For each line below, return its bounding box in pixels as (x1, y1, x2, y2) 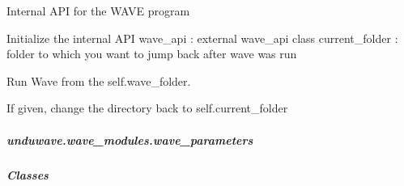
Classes (6, 166, 49, 183)
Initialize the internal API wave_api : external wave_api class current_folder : (6, 29, 398, 46)
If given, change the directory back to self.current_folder (6, 99, 288, 116)
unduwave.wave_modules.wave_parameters (6, 131, 253, 148)
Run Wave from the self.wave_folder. (6, 72, 191, 89)
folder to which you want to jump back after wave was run (6, 45, 297, 62)
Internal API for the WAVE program (6, 2, 190, 19)
